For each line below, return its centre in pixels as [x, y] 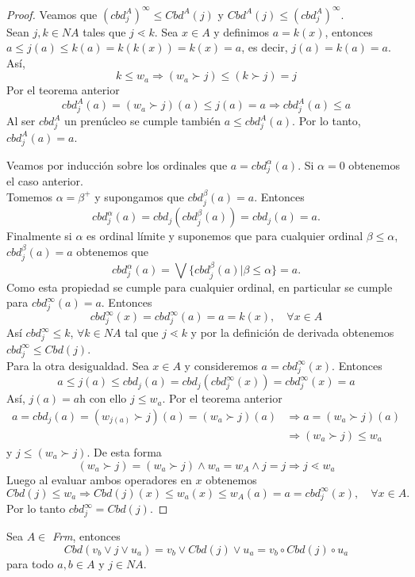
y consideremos [221, 365]
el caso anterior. [45, 181]
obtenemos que [112, 251]
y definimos [241, 31]
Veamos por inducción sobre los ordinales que [117, 164]
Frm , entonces [86, 536]
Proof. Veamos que [52, 14]
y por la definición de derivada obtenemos [292, 332]
